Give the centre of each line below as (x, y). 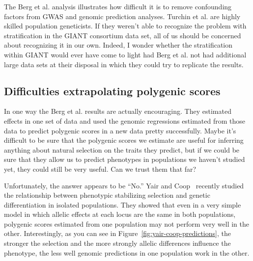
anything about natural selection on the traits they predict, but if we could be (122, 149)
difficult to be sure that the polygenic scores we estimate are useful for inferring (124, 140)
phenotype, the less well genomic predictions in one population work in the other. (127, 252)
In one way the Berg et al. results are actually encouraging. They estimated (118, 111)
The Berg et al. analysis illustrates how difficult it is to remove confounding (118, 6)
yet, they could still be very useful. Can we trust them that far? (100, 169)
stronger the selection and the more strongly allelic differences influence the (117, 243)
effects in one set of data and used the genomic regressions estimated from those (125, 120)
